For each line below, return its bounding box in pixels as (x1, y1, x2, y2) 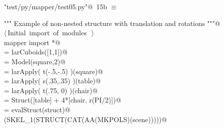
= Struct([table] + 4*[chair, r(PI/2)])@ (4, 95, 122, 105)
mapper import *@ (4, 37, 61, 47)
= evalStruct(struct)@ (4, 104, 71, 114)
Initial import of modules (7, 27, 87, 38)
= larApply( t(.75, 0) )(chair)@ (4, 85, 98, 95)
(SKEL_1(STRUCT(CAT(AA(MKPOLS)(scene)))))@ (4, 114, 167, 124)
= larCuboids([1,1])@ (4, 47, 68, 57)
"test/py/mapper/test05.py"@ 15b (4, 1, 107, 11)
